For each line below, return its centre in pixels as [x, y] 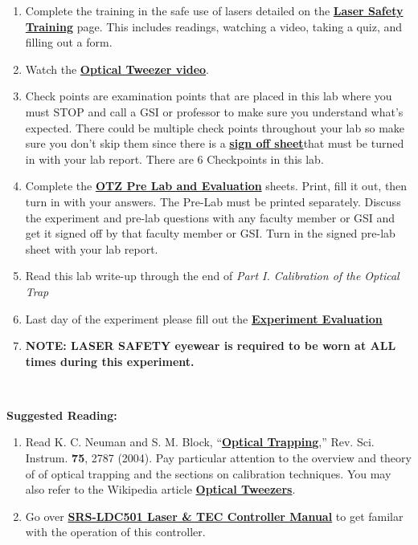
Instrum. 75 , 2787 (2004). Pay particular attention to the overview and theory [218, 458]
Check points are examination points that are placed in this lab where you [209, 96]
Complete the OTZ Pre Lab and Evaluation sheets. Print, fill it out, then [216, 186]
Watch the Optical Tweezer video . [117, 69]
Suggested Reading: [62, 415]
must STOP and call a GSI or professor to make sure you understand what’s [214, 111]
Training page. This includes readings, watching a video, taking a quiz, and [214, 26]
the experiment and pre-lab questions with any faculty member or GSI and [210, 217]
